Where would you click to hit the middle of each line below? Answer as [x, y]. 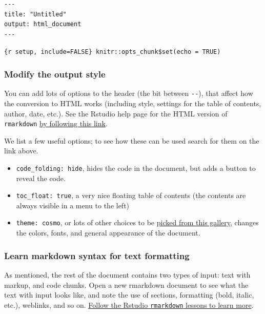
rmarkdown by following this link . [56, 123]
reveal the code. [41, 178]
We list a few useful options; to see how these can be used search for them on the [132, 140]
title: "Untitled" [35, 14]
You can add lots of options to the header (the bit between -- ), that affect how [129, 93]
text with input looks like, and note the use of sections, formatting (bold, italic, [129, 295]
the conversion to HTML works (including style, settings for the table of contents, [133, 103]
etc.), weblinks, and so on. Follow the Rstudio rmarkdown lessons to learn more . [129, 305]
